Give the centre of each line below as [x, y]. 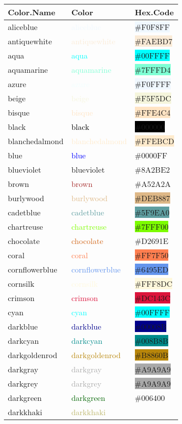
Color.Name [32, 12]
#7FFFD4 [153, 70]
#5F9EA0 [152, 212]
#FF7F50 [152, 255]
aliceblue [23, 27]
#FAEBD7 [154, 41]
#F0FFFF [153, 84]
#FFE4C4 [153, 112]
